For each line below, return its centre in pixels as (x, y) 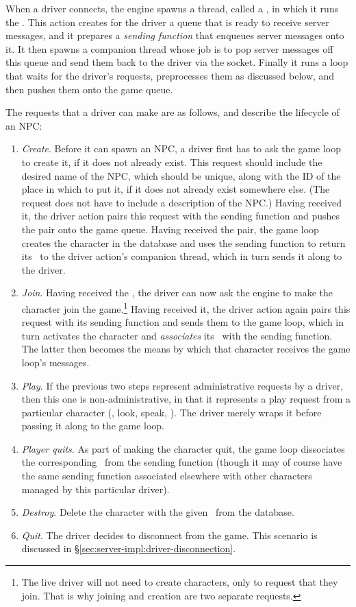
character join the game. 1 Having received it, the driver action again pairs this (186, 307)
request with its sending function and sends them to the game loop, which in (182, 322)
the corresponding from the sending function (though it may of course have (182, 462)
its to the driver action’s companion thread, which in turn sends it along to (182, 256)
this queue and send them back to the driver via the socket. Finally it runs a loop (177, 62)
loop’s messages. (55, 362)
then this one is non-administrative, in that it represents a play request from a (186, 399)
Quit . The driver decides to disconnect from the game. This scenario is (169, 535)
